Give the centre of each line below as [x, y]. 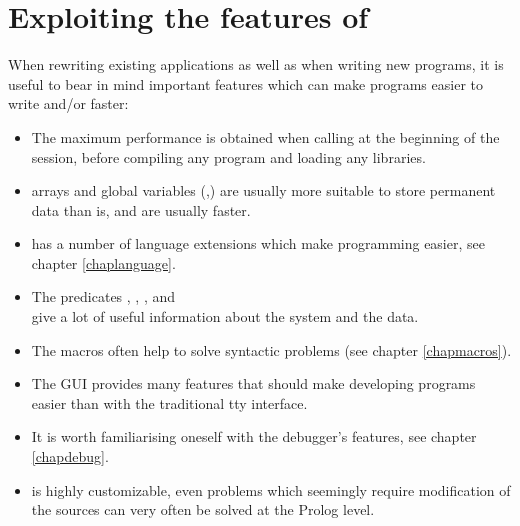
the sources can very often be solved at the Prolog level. [203, 509]
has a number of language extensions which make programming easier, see [258, 243]
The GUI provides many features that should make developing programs [253, 383]
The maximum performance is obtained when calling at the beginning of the [265, 136]
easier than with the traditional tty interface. [169, 402]
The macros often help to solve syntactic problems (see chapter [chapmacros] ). [271, 349]
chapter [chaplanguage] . [103, 262]
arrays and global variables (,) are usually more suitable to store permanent [263, 190]
